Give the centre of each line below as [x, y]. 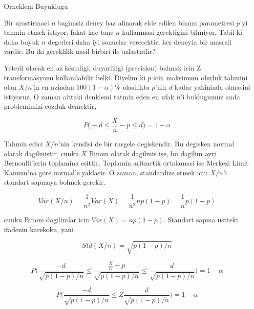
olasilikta [136, 87]
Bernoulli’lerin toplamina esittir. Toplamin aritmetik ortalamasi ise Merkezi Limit [126, 163]
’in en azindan [53, 87]
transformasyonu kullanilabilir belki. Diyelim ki [75, 77]
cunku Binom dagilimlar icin [47, 220]
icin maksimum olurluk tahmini [200, 77]
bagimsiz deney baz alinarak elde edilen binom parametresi [146, 22]
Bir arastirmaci [27, 22]
